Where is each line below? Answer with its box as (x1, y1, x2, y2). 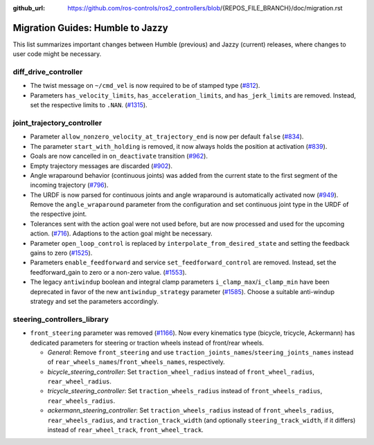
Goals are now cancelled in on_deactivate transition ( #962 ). (30, 152, 208, 161)
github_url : (12, 4, 45, 12)
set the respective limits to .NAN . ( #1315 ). (30, 101, 148, 109)
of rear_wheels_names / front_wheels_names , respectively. (47, 358, 225, 366)
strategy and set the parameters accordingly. (30, 298, 159, 305)
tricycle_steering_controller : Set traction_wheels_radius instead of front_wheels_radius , (47, 387, 323, 395)
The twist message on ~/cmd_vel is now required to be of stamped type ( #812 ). (30, 82, 260, 90)
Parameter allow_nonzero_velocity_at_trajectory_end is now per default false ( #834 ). (30, 132, 304, 141)
